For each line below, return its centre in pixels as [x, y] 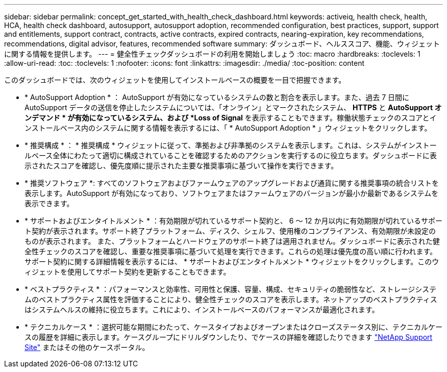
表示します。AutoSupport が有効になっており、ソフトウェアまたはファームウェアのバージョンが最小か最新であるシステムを [232, 193]
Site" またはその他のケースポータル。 [87, 347]
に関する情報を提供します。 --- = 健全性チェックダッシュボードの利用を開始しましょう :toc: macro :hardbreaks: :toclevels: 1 [212, 54]
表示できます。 [49, 203]
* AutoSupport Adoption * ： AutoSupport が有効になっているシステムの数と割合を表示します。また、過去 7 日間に [217, 97]
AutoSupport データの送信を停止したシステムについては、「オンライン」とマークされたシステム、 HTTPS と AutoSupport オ [233, 107]
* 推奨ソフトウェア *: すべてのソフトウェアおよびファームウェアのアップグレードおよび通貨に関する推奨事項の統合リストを [232, 183]
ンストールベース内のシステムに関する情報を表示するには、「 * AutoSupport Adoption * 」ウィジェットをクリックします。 [228, 128]
